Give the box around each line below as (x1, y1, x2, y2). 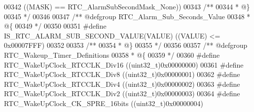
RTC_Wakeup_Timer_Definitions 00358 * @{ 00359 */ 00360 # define (4, 49, 220, 60)
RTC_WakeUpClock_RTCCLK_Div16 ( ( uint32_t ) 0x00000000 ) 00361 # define (4, 59, 244, 70)
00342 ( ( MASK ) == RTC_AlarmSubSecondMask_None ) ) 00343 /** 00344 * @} (4, 1, 250, 11)
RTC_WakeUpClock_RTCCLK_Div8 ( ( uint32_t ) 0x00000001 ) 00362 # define (4, 69, 240, 79)
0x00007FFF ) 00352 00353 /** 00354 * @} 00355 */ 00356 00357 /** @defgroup (4, 40, 248, 50)
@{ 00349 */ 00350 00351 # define (4, 21, 107, 31)
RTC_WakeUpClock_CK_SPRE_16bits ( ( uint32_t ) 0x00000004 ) (4, 98, 203, 108)
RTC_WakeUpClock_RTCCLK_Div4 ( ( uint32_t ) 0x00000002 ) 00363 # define (4, 78, 240, 89)
